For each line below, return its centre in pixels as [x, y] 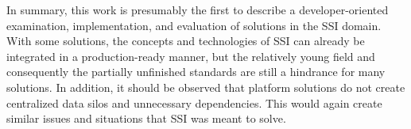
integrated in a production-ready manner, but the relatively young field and [191, 56]
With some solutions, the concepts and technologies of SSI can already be [186, 41]
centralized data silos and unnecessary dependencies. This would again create [194, 102]
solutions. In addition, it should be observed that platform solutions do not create [206, 87]
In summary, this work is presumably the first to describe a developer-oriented [198, 9]
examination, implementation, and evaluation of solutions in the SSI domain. [194, 25]
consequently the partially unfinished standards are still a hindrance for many [196, 72]
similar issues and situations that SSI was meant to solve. [146, 118]
